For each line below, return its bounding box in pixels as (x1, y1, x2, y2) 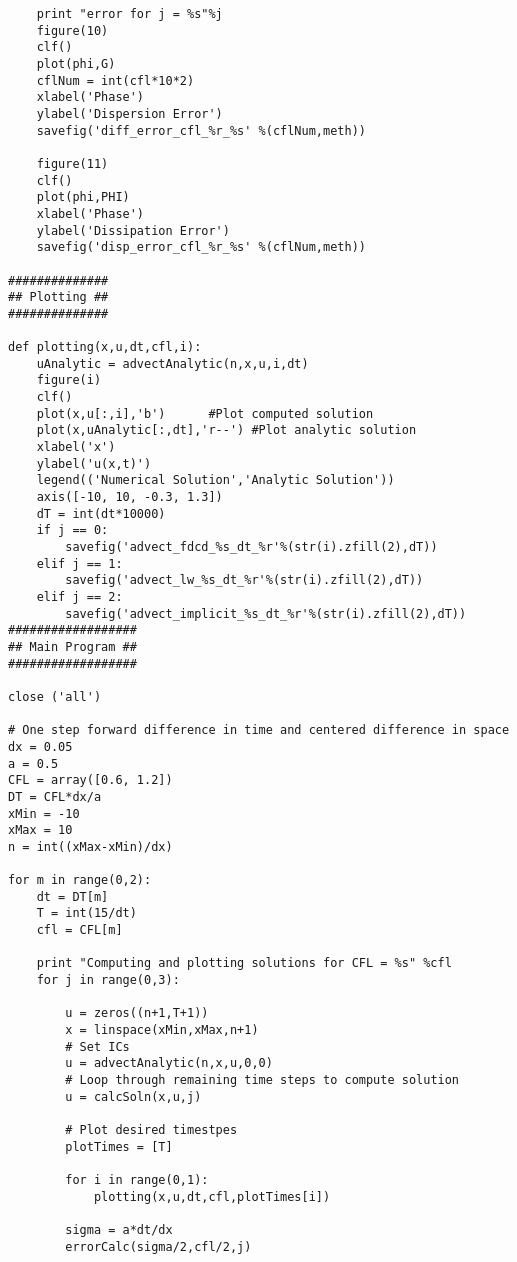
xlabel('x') (36, 440, 116, 455)
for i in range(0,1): (65, 1172, 209, 1187)
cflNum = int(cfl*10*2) (36, 73, 195, 88)
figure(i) (36, 373, 102, 388)
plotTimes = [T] (65, 1139, 173, 1154)
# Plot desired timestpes (65, 1122, 238, 1137)
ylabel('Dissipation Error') (36, 223, 230, 238)
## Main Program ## (8, 639, 137, 654)
